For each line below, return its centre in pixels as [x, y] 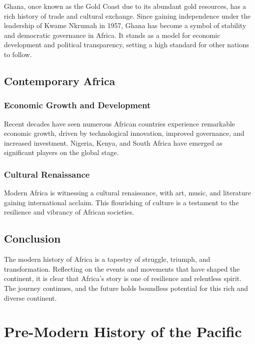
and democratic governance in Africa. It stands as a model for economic [112, 35]
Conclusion [32, 238]
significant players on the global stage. [61, 152]
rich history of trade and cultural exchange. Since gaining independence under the [127, 16]
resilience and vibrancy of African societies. [69, 212]
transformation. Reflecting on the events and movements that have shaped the [122, 268]
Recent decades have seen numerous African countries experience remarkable [120, 123]
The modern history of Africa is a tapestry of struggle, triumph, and [107, 259]
